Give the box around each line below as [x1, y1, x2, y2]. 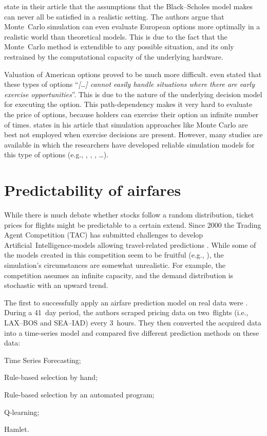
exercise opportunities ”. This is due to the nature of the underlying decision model [4, 88, 262, 99]
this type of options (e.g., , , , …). [4, 149, 109, 160]
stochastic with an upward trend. [4, 280, 108, 290]
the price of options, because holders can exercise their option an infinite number [4, 108, 259, 119]
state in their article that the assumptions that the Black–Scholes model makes [4, 1, 253, 11]
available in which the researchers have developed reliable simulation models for [4, 139, 255, 150]
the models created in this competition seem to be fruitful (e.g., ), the [4, 249, 224, 260]
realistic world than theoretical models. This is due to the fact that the [4, 31, 227, 42]
